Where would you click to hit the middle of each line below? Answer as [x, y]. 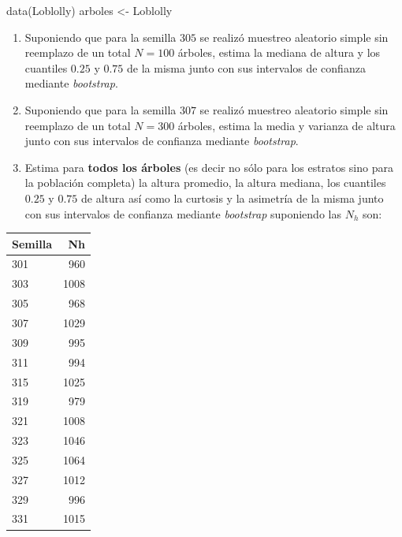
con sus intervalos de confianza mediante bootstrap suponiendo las [183, 213]
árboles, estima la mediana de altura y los [279, 52]
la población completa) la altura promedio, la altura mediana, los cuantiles [205, 183]
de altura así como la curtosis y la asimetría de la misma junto [232, 198]
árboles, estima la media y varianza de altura [287, 125]
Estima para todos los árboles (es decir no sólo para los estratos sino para [209, 167]
